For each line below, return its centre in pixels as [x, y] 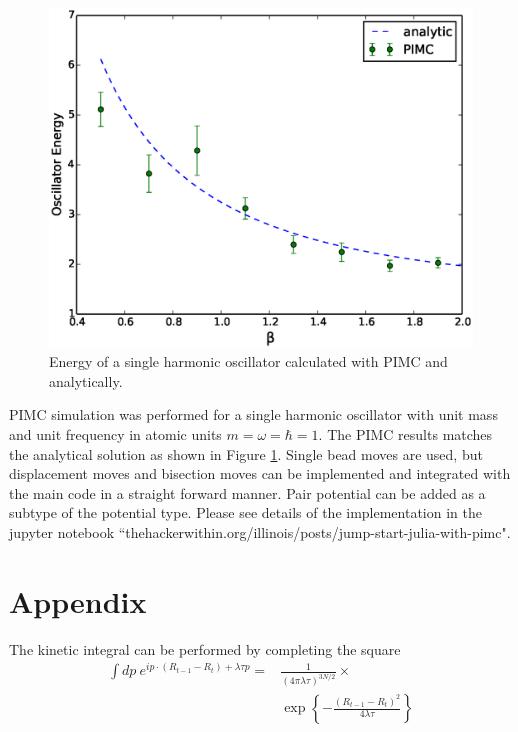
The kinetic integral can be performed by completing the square [205, 648]
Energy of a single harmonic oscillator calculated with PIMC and [248, 361]
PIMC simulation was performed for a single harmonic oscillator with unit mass [253, 414]
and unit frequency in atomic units [115, 433]
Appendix [78, 600]
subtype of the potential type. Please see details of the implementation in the [245, 512]
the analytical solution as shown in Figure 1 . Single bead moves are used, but [246, 453]
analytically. [86, 380]
